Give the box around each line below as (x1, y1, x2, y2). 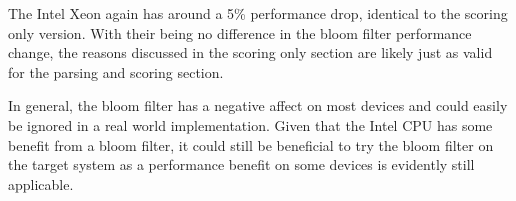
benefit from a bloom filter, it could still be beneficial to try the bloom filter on (8, 134, 494, 155)
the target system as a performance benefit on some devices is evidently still (8, 154, 475, 175)
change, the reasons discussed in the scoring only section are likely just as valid (8, 42, 493, 63)
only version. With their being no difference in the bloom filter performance (8, 22, 472, 43)
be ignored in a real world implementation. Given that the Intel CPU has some (8, 114, 493, 135)
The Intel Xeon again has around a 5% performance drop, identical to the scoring (8, 3, 508, 23)
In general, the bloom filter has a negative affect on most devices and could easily (8, 95, 508, 116)
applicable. (8, 173, 74, 194)
